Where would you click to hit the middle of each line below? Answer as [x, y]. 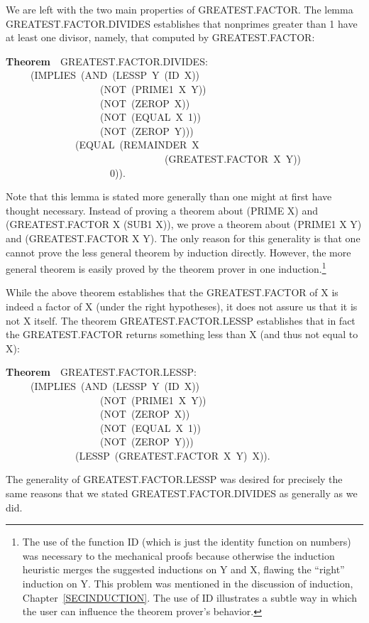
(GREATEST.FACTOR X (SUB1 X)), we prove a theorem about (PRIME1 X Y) [184, 224]
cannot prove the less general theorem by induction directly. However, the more [178, 252]
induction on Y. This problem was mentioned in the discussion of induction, [188, 584]
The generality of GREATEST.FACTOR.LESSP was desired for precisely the [174, 479]
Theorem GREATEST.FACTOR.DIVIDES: [107, 61]
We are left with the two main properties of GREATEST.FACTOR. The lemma [180, 9]
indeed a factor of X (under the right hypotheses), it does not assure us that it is [182, 306]
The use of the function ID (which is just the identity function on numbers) [187, 542]
